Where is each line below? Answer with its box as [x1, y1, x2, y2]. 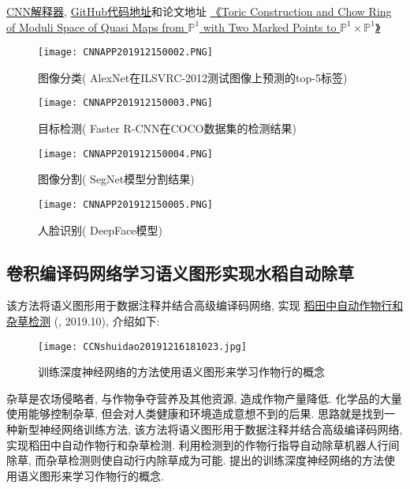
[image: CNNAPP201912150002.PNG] [38, 47, 213, 58]
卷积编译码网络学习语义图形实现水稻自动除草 [6, 260, 354, 284]
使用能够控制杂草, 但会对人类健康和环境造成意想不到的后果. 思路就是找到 [6, 405, 385, 422]
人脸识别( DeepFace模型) [38, 221, 162, 238]
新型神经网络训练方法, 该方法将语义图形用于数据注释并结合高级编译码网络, [17, 421, 403, 438]
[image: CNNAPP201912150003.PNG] [38, 97, 213, 109]
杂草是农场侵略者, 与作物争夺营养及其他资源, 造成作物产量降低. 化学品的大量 [6, 389, 402, 406]
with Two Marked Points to [203, 18, 337, 35]
